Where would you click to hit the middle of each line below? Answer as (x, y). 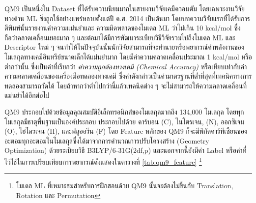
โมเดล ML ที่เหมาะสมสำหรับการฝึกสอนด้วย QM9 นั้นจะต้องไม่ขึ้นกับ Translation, (125, 186)
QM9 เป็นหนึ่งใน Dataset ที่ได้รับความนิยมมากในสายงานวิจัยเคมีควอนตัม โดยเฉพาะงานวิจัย (125, 8)
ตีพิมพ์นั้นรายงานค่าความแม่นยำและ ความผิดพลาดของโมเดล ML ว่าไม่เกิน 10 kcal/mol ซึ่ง (123, 28)
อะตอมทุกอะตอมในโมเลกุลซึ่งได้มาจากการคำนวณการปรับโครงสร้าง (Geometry (107, 140)
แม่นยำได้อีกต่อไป (27, 95)
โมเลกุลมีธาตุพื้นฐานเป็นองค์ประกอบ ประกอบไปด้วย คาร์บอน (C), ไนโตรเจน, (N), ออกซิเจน (125, 121)
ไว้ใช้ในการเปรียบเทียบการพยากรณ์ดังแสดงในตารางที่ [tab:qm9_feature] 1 (103, 161)
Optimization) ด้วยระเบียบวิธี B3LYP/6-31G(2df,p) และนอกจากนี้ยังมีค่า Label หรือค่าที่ (126, 150)
